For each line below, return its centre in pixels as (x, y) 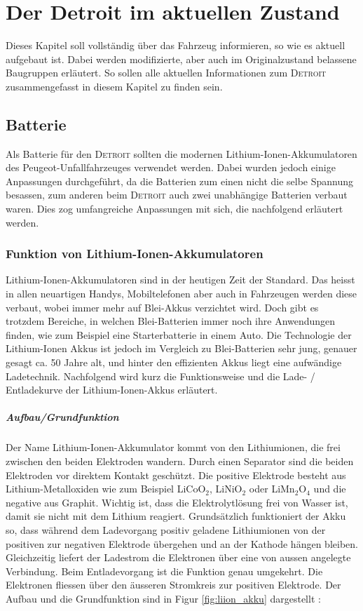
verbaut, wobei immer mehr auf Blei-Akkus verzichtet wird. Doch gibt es (162, 307)
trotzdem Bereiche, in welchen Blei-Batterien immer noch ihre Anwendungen (171, 321)
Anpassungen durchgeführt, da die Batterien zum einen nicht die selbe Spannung (180, 181)
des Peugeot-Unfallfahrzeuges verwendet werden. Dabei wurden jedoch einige (171, 167)
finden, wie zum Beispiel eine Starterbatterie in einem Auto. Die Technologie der (179, 334)
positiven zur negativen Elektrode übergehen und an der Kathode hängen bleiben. (182, 543)
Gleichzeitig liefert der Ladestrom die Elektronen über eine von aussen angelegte (178, 557)
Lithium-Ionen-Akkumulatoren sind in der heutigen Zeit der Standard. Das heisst (180, 280)
